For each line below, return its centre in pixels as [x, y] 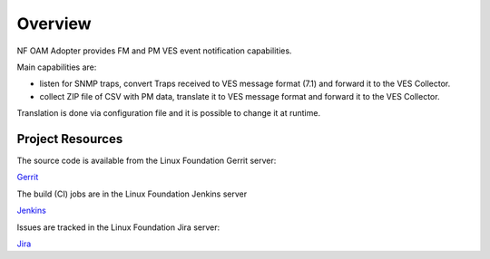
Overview [54, 24]
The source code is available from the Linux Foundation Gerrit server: [147, 161]
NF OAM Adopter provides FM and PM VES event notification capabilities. [154, 51]
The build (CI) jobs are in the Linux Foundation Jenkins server [132, 194]
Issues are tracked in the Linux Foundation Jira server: [118, 227]
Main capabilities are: [57, 67]
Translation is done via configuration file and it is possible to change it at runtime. [169, 113]
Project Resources [70, 139]
